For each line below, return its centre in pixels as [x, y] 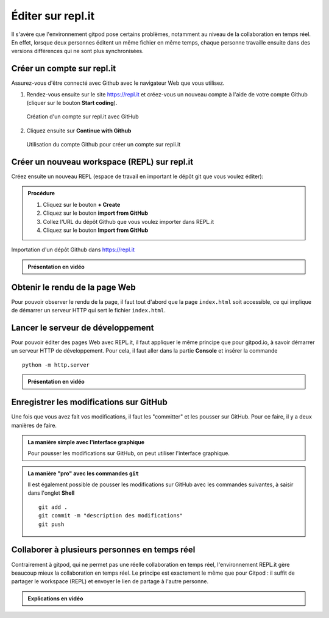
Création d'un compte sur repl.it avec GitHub [83, 117]
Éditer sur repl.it [53, 16]
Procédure [41, 193]
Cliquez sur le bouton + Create [82, 204]
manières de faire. [34, 425]
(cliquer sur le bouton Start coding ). [72, 103]
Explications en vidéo [55, 598]
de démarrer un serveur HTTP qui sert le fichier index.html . [88, 311]
